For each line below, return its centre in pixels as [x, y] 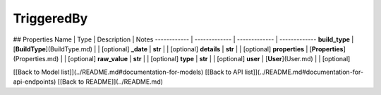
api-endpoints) [35, 82]
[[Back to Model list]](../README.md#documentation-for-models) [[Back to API [128, 72]
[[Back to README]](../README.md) [110, 82]
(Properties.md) [36, 59]
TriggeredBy [50, 18]
